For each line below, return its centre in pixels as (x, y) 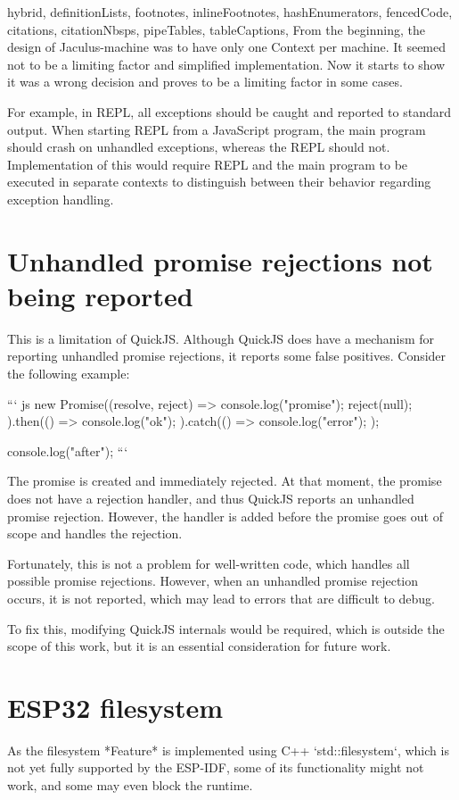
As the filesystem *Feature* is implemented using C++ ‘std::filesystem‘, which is (228, 750)
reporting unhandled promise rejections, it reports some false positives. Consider (227, 356)
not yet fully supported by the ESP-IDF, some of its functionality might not (216, 767)
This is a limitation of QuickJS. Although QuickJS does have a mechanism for (221, 338)
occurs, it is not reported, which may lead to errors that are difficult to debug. (221, 598)
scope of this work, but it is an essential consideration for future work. (199, 646)
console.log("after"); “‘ (68, 450)
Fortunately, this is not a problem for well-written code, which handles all (209, 563)
